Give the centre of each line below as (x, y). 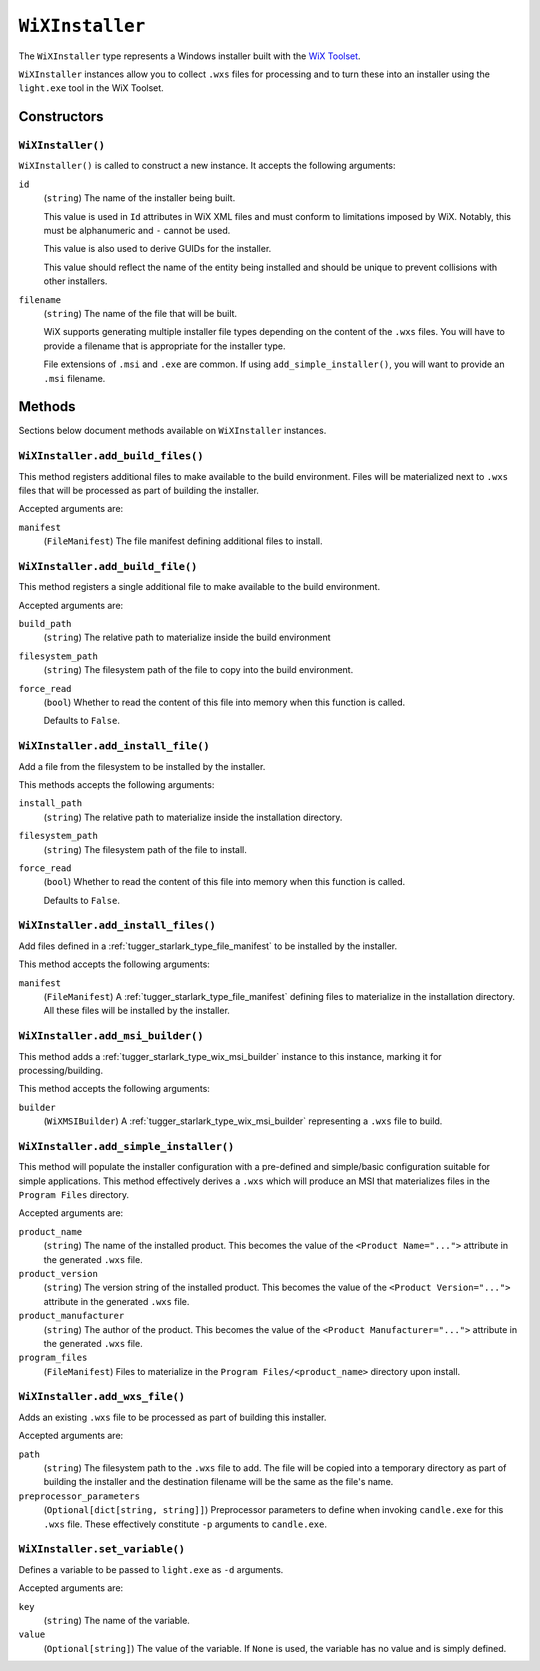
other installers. (75, 281)
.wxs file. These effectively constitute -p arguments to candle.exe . (185, 1524)
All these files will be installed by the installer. (136, 1011)
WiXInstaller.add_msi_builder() (111, 1036)
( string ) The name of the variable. (116, 1620)
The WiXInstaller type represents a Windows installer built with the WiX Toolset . (189, 56)
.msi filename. (74, 378)
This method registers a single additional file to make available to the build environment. (199, 587)
